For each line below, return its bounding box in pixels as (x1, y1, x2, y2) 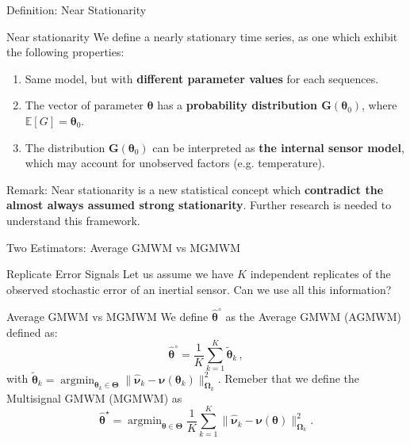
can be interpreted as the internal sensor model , (152, 139, 404, 155)
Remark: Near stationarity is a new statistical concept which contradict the (6, 181, 384, 197)
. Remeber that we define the (217, 370, 360, 387)
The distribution (25, 139, 105, 155)
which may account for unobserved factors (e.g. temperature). (25, 155, 325, 171)
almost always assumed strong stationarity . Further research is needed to (6, 197, 392, 213)
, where (362, 97, 397, 113)
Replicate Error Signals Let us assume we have (6, 265, 234, 282)
